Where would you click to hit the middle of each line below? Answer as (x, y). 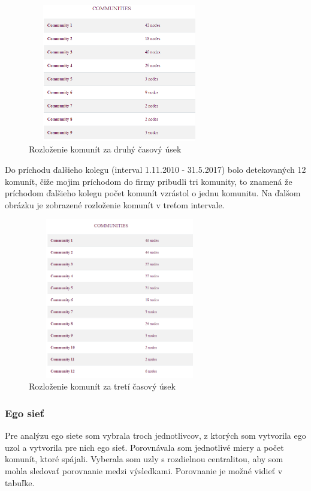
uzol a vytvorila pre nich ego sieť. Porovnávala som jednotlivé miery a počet (144, 447)
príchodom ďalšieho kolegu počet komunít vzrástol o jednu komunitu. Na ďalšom (153, 193)
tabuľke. (20, 482)
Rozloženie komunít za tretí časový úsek (102, 386)
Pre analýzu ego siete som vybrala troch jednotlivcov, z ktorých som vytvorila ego (155, 435)
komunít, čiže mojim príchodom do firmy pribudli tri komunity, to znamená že (149, 181)
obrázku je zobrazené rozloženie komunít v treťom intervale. (115, 204)
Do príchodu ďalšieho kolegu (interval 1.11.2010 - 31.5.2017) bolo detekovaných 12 (155, 169)
